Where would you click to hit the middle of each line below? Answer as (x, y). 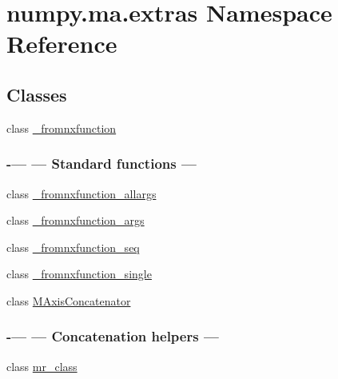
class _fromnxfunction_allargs (82, 193)
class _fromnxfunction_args (76, 220)
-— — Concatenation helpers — (113, 336)
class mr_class (42, 366)
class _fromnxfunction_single (79, 274)
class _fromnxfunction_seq (73, 247)
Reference (62, 44)
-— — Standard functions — (101, 164)
